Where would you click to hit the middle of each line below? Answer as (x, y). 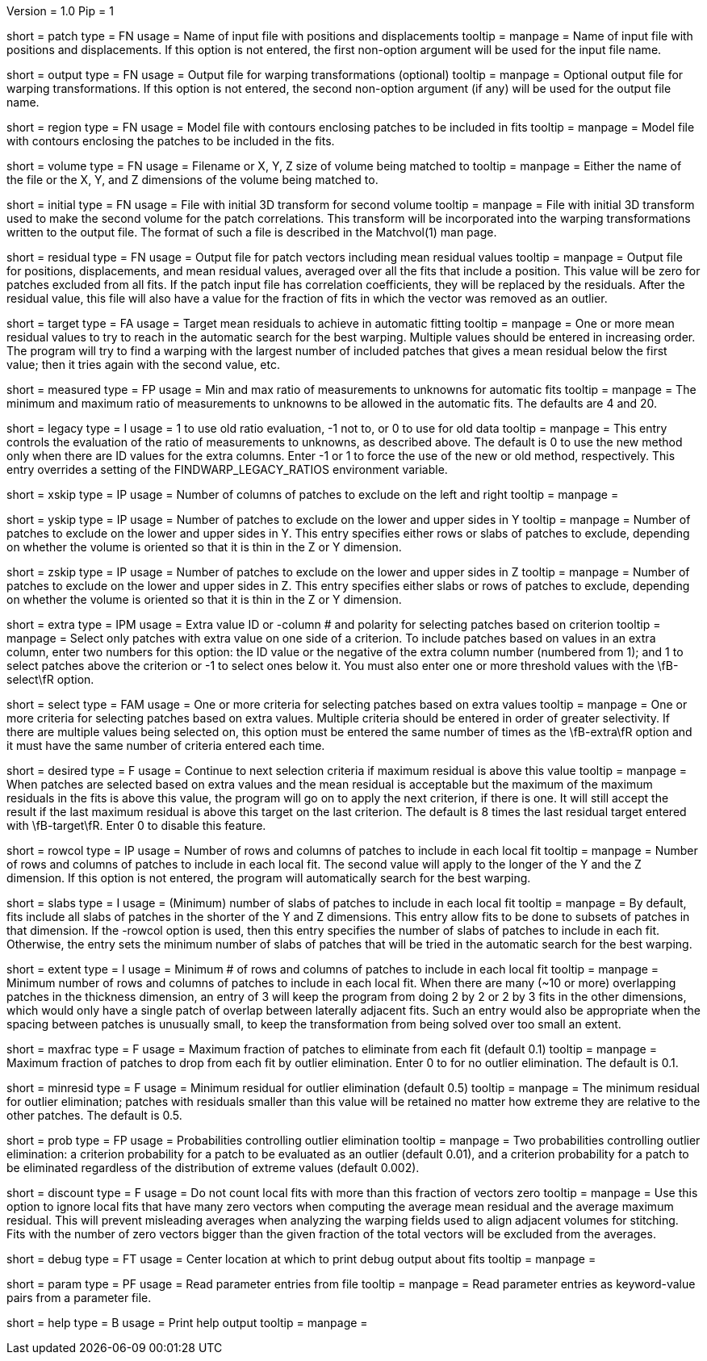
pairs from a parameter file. (79, 1298)
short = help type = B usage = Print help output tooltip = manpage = (187, 1323)
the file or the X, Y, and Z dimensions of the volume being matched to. (192, 180)
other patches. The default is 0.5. (94, 1115)
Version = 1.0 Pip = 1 (60, 11)
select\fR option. (50, 679)
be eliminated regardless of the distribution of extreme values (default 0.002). (213, 1168)
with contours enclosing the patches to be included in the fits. (171, 141)
